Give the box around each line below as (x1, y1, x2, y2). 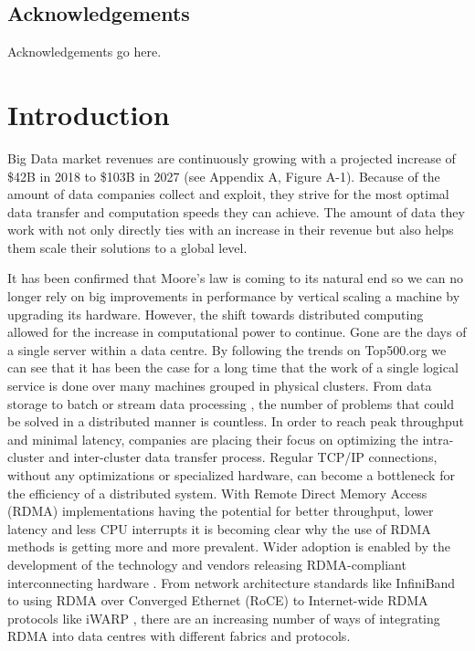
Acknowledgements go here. (7, 42, 162, 61)
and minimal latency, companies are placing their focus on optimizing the (7, 429, 418, 448)
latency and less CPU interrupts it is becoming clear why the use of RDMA (7, 519, 431, 538)
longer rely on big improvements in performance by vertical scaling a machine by (7, 287, 460, 306)
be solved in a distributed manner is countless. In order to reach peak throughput (7, 412, 464, 431)
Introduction (7, 95, 170, 132)
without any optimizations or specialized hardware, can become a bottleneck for (7, 466, 455, 485)
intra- (422, 429, 454, 448)
